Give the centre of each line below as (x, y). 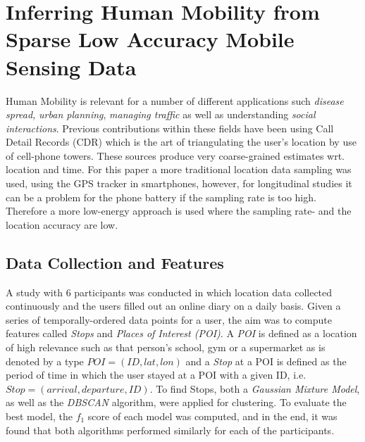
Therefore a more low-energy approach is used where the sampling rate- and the (179, 211)
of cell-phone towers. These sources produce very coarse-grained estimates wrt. (175, 155)
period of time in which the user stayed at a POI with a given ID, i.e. (156, 375)
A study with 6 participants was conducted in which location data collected (169, 292)
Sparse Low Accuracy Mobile (150, 39)
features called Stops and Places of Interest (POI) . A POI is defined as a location (181, 333)
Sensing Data (71, 67)
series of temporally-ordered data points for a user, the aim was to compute (169, 319)
